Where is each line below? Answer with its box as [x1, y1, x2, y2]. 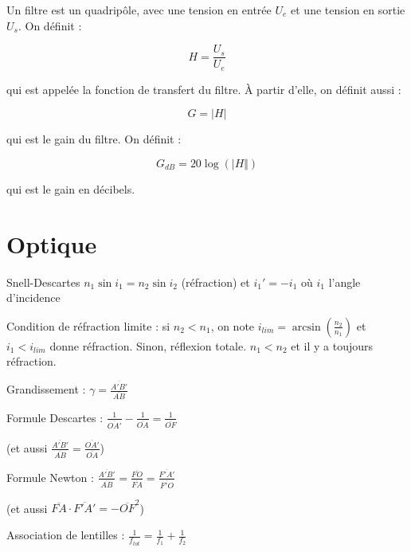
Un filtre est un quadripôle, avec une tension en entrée [6, 2, 272, 18]
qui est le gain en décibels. [6, 180, 135, 197]
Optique [6, 227, 97, 260]
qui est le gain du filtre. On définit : [6, 131, 182, 147]
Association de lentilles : [6, 527, 125, 543]
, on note [210, 317, 255, 334]
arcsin [292, 321, 321, 333]
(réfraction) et [181, 273, 250, 290]
